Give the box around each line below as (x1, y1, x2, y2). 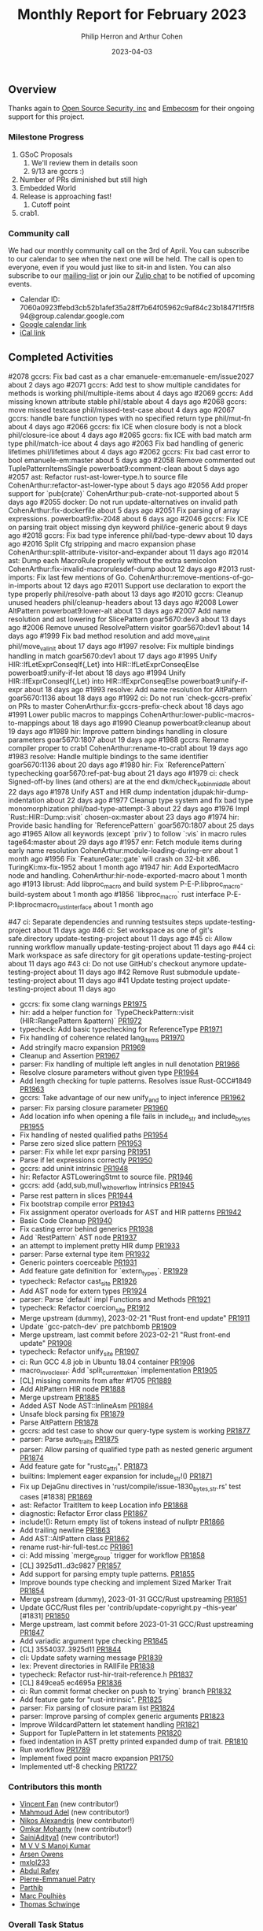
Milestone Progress (8, 132, 85, 143)
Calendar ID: (19, 294, 60, 304)
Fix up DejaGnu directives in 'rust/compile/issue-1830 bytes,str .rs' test (19, 1482, 242, 1493)
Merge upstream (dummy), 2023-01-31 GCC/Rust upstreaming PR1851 (19, 1594, 247, 1603)
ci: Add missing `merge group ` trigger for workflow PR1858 (19, 1550, 206, 1562)
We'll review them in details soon (31, 158, 138, 167)
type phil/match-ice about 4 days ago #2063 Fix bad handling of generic (8, 439, 244, 448)
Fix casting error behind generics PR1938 (19, 1224, 154, 1233)
